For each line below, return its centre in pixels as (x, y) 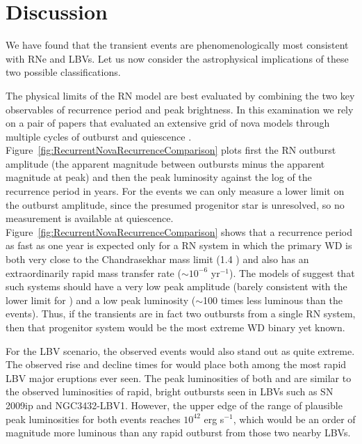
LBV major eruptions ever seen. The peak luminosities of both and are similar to (179, 378)
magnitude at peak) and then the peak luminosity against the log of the (159, 177)
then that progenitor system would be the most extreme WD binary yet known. (175, 327)
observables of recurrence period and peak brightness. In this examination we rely (180, 109)
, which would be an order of (294, 419)
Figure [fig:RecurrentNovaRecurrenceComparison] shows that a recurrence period (179, 231)
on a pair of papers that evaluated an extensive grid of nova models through (168, 123)
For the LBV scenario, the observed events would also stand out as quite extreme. (180, 350)
